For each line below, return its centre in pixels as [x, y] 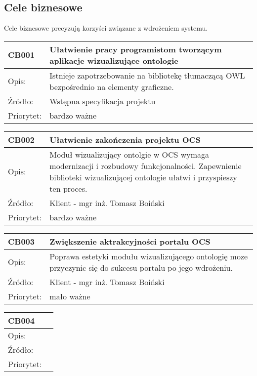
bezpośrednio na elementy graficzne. [112, 86]
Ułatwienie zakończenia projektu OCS [125, 139]
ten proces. [68, 188]
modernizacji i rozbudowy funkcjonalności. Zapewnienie [146, 166]
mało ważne [70, 296]
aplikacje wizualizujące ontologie [114, 60]
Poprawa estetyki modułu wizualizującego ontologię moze [149, 256]
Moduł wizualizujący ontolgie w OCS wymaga [129, 154]
